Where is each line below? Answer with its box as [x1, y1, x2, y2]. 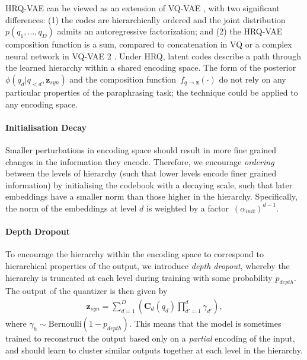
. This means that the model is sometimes [129, 317, 282, 329]
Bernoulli [48, 320, 82, 329]
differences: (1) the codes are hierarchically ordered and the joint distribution [5, 13, 286, 26]
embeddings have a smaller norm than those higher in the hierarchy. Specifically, [5, 190, 298, 203]
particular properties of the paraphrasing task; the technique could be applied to [5, 86, 298, 98]
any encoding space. [5, 97, 78, 110]
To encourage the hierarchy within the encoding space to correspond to [5, 248, 264, 260]
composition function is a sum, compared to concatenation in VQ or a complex [5, 38, 292, 50]
